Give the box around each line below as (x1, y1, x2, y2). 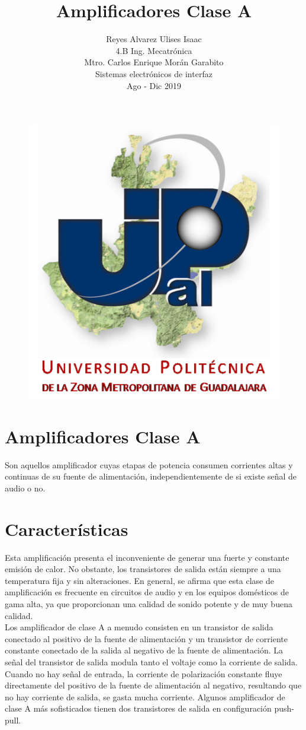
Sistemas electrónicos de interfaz (95, 67, 212, 80)
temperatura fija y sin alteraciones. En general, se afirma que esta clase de (5, 574, 274, 586)
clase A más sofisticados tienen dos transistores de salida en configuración (5, 702, 272, 715)
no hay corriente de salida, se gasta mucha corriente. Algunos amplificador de (5, 690, 285, 703)
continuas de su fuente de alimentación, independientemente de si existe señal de (5, 470, 297, 483)
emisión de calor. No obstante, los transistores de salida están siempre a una (5, 563, 281, 575)
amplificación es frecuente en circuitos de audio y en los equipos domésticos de (5, 586, 289, 598)
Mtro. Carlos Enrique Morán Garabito (84, 56, 224, 68)
